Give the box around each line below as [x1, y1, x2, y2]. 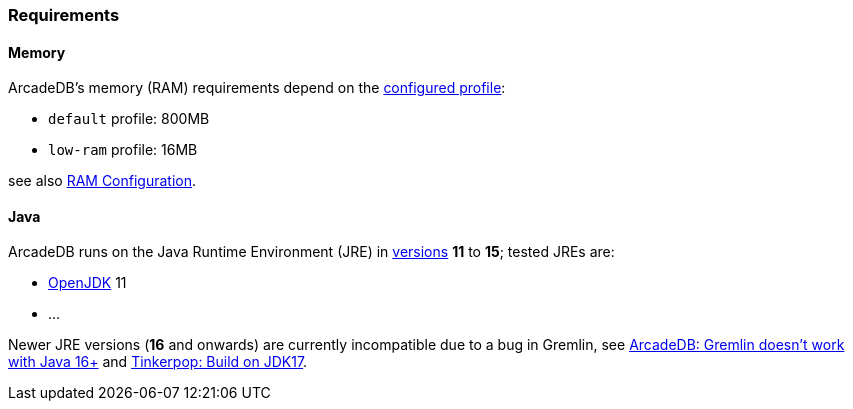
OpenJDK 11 [48, 274, 127, 292]
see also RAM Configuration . [8, 172, 197, 190]
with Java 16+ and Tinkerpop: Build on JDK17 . [8, 353, 308, 371]
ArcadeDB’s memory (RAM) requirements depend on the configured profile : [8, 79, 506, 97]
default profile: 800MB [48, 110, 210, 128]
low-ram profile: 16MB [48, 141, 198, 159]
